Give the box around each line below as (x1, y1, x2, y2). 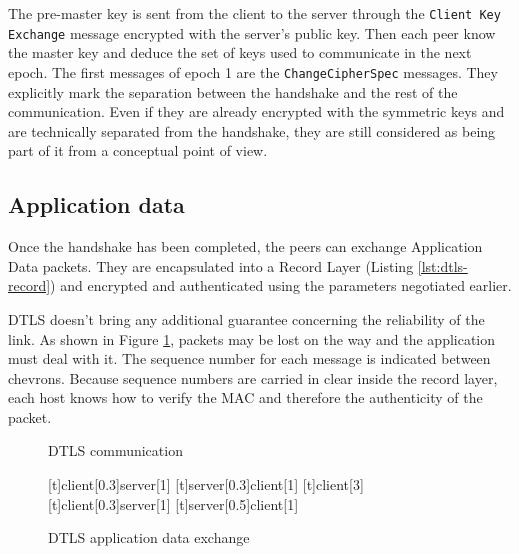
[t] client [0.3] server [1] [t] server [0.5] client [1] (48, 493, 299, 514)
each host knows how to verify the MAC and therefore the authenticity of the (8, 387, 483, 408)
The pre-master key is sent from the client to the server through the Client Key (8, 3, 501, 23)
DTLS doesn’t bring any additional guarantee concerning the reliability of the (8, 308, 485, 329)
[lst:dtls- (417, 255, 468, 276)
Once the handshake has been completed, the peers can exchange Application (8, 236, 483, 257)
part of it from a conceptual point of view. (8, 140, 268, 161)
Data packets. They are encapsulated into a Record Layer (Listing (8, 255, 414, 276)
